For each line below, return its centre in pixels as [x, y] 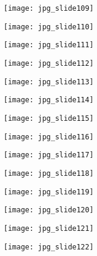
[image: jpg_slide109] [49, 8]
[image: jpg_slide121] [49, 228]
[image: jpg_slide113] [49, 82]
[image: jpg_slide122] [49, 247]
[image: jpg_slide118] [49, 173]
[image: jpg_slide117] [49, 155]
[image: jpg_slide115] [49, 118]
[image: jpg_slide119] [49, 192]
